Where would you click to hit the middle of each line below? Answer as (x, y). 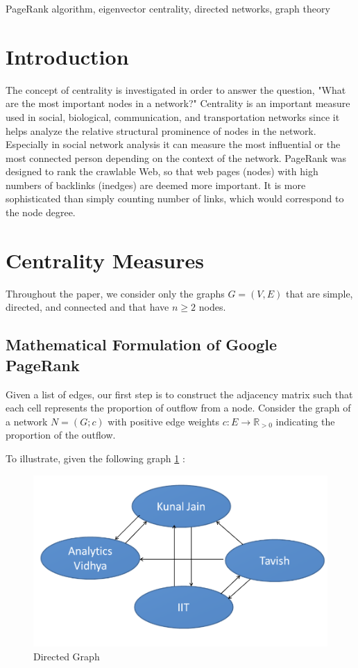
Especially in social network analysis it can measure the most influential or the (173, 144)
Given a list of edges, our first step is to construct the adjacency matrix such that (179, 394)
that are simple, (319, 293)
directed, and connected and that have (87, 307)
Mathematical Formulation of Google (141, 344)
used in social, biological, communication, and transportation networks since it (173, 116)
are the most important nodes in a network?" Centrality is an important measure (178, 103)
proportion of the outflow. (61, 435)
